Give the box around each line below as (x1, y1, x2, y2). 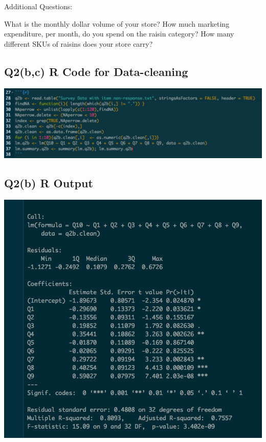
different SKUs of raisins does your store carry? (4, 38, 153, 49)
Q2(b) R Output (4, 175, 93, 191)
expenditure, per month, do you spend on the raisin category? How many (4, 28, 234, 39)
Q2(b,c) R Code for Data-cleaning (4, 63, 188, 79)
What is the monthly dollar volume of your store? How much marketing (4, 18, 230, 29)
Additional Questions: (4, 1, 73, 11)
